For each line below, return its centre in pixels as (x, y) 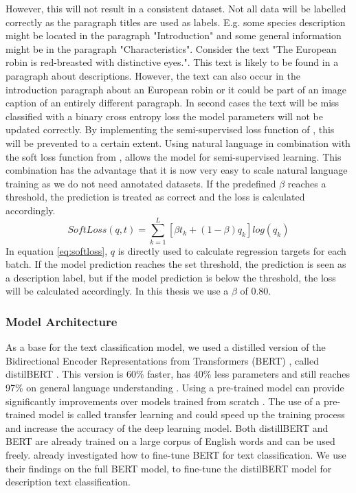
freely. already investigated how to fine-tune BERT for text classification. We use (176, 454)
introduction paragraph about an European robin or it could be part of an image (176, 89)
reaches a (307, 183)
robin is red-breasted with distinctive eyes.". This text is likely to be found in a (172, 62)
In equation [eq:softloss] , (57, 250)
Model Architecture (62, 321)
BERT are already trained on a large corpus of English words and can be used (170, 441)
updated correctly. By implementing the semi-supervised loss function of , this (170, 129)
